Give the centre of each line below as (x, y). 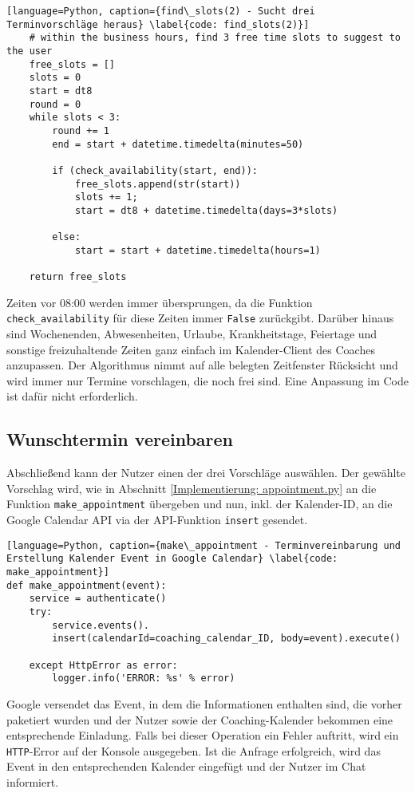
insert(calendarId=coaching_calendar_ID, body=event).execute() (226, 639)
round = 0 (55, 104)
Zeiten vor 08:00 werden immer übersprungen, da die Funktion (160, 302)
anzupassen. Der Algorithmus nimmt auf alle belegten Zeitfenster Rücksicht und (202, 365)
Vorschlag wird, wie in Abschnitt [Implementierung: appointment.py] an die (192, 488)
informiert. (33, 781)
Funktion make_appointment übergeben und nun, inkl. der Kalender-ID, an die (200, 504)
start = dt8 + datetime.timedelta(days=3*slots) (206, 210)
